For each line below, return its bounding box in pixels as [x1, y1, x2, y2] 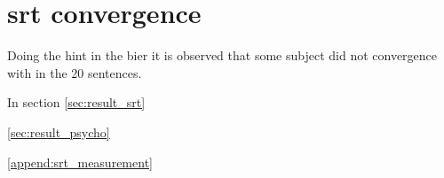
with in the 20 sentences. [7, 63, 142, 81]
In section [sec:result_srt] [7, 93, 146, 112]
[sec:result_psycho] [7, 122, 110, 141]
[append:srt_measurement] [7, 152, 153, 171]
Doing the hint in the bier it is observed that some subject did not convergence [7, 46, 438, 65]
